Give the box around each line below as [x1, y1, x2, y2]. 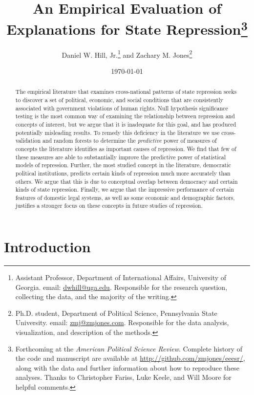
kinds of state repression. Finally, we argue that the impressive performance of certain [15, 185, 234, 194]
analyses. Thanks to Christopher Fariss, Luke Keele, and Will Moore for [15, 372, 232, 382]
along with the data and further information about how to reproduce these [15, 362, 239, 373]
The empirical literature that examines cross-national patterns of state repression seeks [15, 88, 237, 96]
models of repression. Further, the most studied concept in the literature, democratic [15, 161, 231, 169]
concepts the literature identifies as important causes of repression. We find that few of [15, 144, 236, 153]
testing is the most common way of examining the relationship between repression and [15, 112, 235, 120]
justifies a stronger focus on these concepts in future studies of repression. [15, 201, 203, 210]
